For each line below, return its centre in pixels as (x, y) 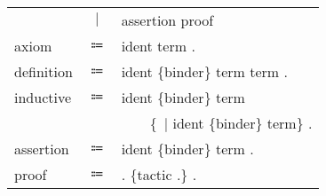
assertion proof (167, 20)
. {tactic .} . (159, 174)
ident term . (158, 46)
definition (44, 71)
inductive (43, 97)
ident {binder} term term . (204, 71)
